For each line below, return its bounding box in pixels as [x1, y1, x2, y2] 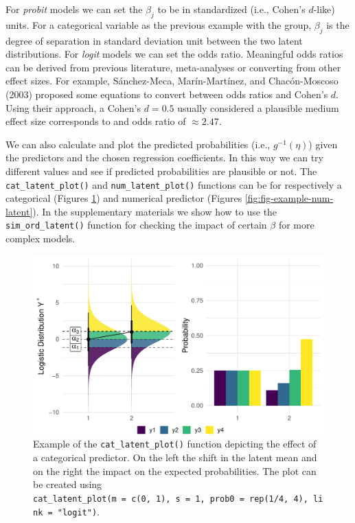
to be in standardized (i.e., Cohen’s [157, 2, 306, 16]
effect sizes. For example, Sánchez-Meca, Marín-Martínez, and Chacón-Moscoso [5, 73, 339, 88]
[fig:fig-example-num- [244, 191, 334, 205]
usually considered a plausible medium [177, 100, 339, 115]
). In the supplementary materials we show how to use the [32, 204, 277, 218]
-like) [313, 2, 335, 16]
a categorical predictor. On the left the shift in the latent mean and [33, 450, 317, 465]
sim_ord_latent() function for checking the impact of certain [5, 218, 267, 232]
